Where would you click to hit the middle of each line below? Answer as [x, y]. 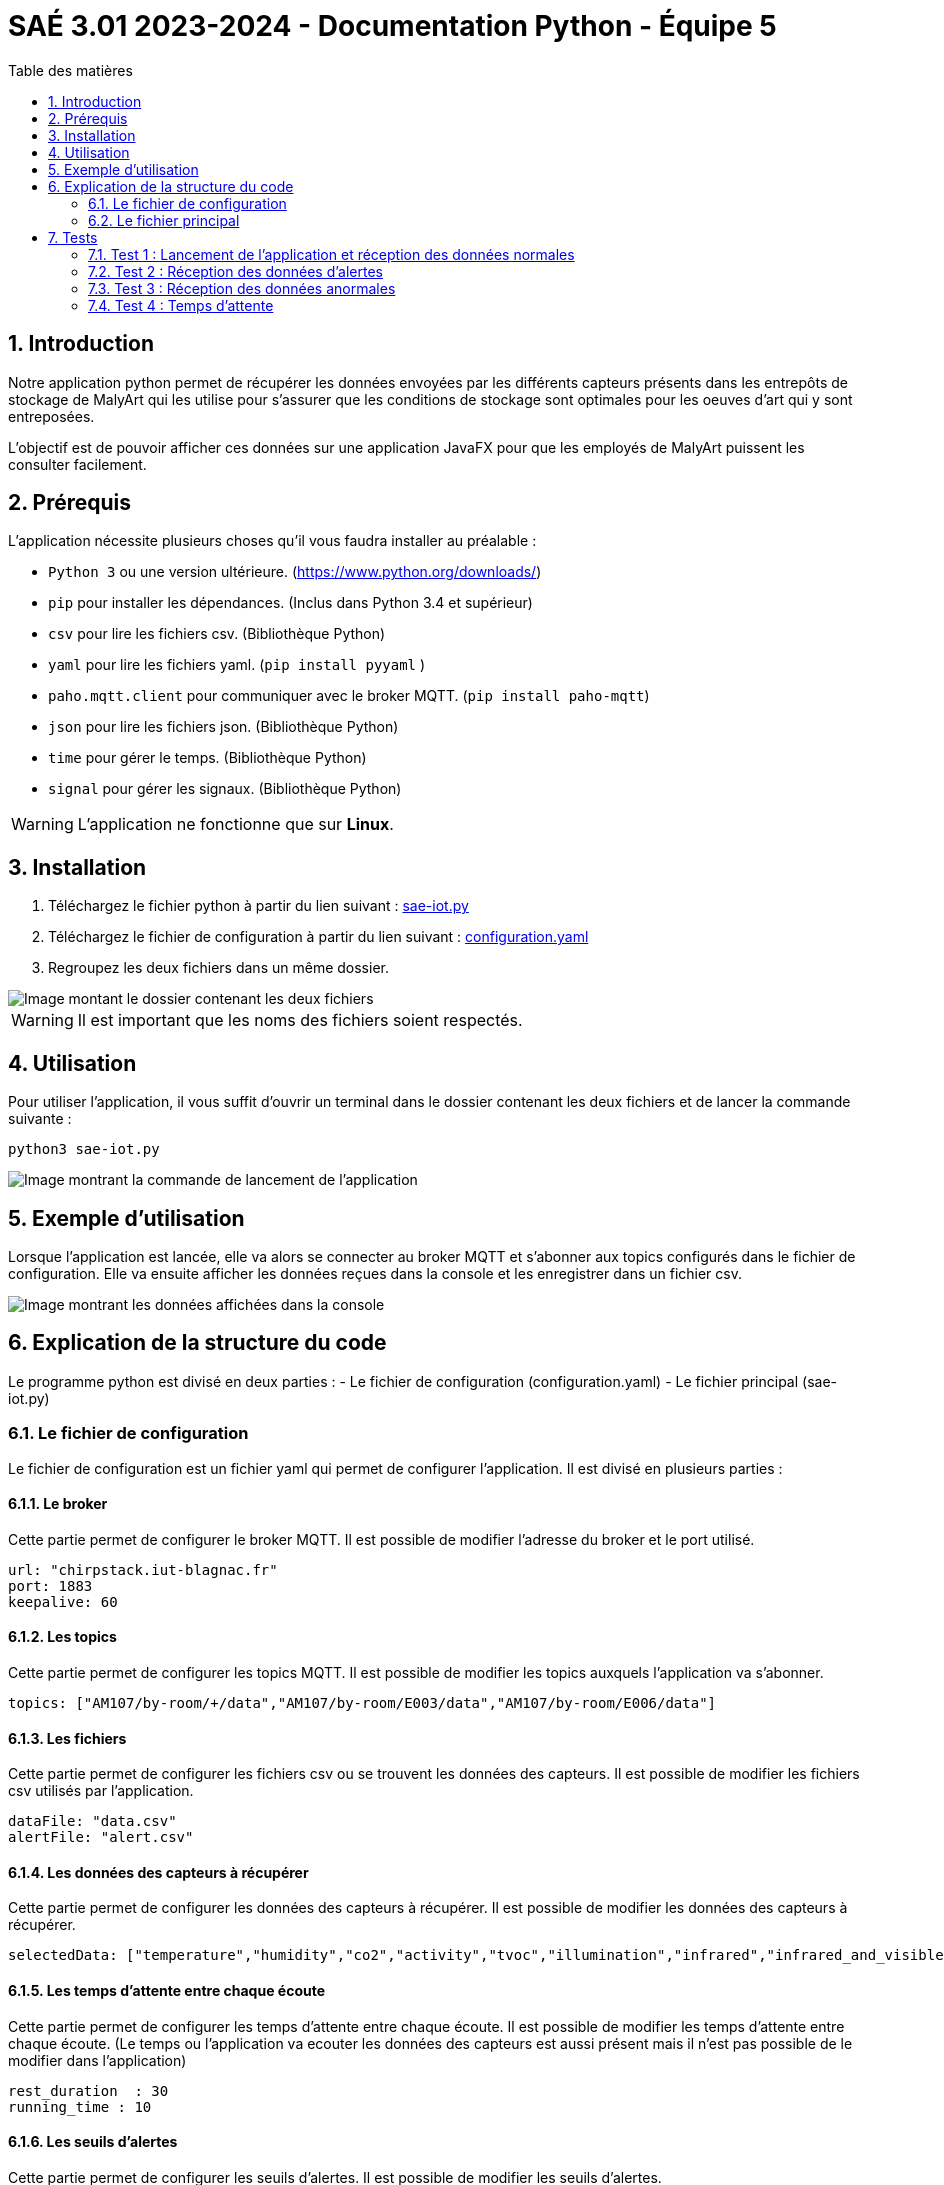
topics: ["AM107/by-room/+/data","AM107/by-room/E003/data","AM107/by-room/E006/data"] [362, 1703]
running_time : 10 [80, 2106]
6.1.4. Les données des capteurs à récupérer [158, 1872]
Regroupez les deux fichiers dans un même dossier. [218, 968]
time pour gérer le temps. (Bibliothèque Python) [207, 758]
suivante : [40, 1119]
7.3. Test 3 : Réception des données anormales [242, 288]
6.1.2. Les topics [62, 1637]
